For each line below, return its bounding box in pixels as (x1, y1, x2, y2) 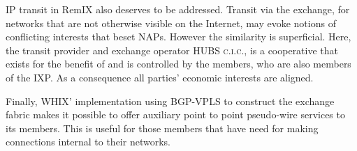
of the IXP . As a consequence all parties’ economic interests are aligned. (6, 70, 314, 84)
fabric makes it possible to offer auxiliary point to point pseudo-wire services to (6, 107, 345, 122)
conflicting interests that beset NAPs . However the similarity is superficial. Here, (6, 29, 351, 44)
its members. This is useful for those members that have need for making (6, 120, 319, 135)
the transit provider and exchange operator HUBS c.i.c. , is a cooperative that (6, 42, 339, 57)
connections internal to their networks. (6, 134, 170, 149)
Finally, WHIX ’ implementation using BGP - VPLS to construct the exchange (6, 93, 335, 108)
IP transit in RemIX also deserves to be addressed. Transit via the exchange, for (6, 2, 350, 16)
